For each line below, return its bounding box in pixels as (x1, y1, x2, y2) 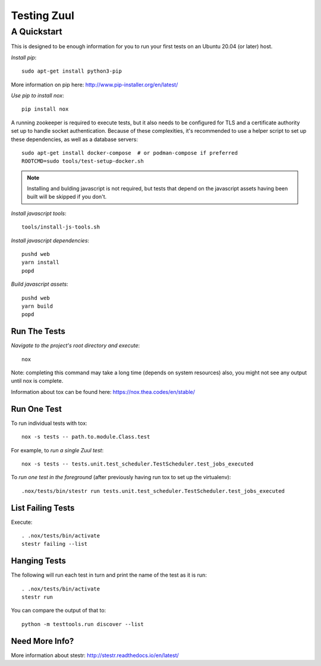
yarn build (21, 302, 53, 309)
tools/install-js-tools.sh (21, 224, 100, 230)
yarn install (21, 259, 59, 266)
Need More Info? (11, 636, 74, 646)
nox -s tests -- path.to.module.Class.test (21, 433, 150, 440)
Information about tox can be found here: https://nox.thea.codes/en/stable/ (11, 388, 196, 395)
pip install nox (21, 106, 69, 112)
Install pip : (11, 54, 37, 61)
